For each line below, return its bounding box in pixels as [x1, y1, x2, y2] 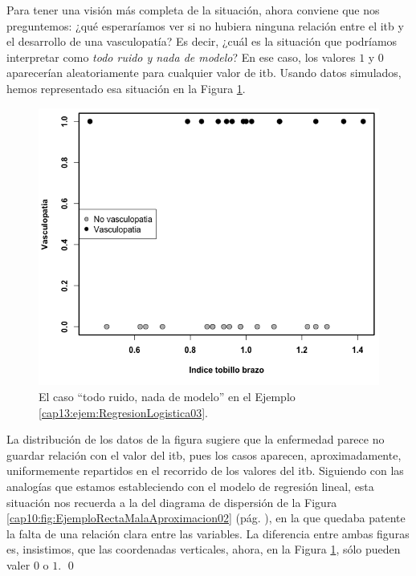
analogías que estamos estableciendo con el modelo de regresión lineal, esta [6, 477, 374, 494]
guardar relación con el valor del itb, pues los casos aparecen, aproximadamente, [6, 446, 402, 463]
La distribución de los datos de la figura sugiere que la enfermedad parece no [6, 431, 385, 448]
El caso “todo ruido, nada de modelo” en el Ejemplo [39, 388, 296, 405]
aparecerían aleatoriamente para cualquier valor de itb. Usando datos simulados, [6, 64, 402, 81]
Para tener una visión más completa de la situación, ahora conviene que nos [6, 2, 380, 18]
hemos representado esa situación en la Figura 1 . [6, 79, 246, 96]
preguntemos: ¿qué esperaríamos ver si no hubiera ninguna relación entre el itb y [6, 17, 404, 34]
